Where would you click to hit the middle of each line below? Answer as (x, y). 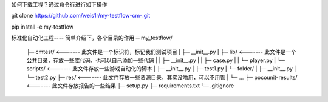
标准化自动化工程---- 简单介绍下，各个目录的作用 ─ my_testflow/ (92, 38)
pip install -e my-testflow (43, 27)
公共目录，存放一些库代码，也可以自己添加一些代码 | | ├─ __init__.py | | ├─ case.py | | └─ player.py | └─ (156, 60)
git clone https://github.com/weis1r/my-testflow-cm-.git (81, 16)
